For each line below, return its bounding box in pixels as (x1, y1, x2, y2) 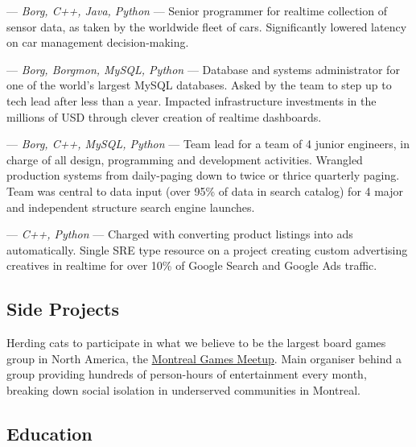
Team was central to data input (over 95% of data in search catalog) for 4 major (6, 182, 404, 199)
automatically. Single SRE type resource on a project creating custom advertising (6, 241, 408, 258)
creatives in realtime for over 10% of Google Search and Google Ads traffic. (6, 257, 377, 274)
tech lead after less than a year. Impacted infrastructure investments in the (6, 92, 377, 109)
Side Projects (6, 296, 119, 321)
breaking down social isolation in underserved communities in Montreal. (6, 381, 360, 398)
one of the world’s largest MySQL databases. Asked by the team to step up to (6, 77, 392, 93)
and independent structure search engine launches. (6, 198, 255, 215)
